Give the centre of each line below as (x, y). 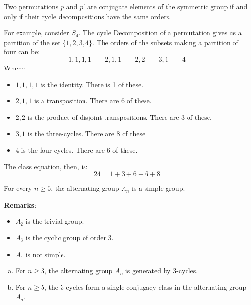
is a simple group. (158, 188)
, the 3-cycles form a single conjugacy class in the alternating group (146, 287)
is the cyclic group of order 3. (70, 237)
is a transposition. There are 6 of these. (93, 101)
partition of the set (32, 42)
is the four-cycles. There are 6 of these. (79, 150)
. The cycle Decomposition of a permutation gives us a (160, 33)
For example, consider (37, 33)
